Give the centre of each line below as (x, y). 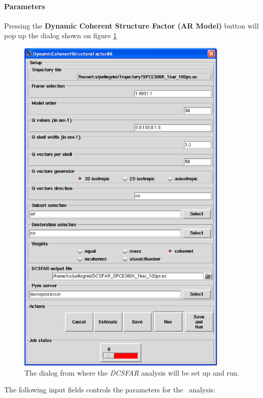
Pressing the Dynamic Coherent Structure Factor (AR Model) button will (131, 25)
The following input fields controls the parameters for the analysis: (110, 390)
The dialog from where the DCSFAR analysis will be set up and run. (132, 372)
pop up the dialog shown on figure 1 (61, 35)
